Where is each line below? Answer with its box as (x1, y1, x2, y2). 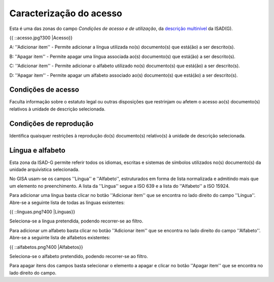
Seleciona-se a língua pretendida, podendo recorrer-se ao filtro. (9, 218, 144, 224)
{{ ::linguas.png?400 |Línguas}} (9, 209, 76, 215)
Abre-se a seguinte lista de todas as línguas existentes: (9, 199, 125, 206)
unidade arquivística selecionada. (9, 166, 80, 173)
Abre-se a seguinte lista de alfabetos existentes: (9, 235, 111, 241)
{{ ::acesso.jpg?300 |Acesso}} (9, 35, 73, 41)
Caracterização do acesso (9, 8, 122, 19)
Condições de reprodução (9, 119, 94, 128)
